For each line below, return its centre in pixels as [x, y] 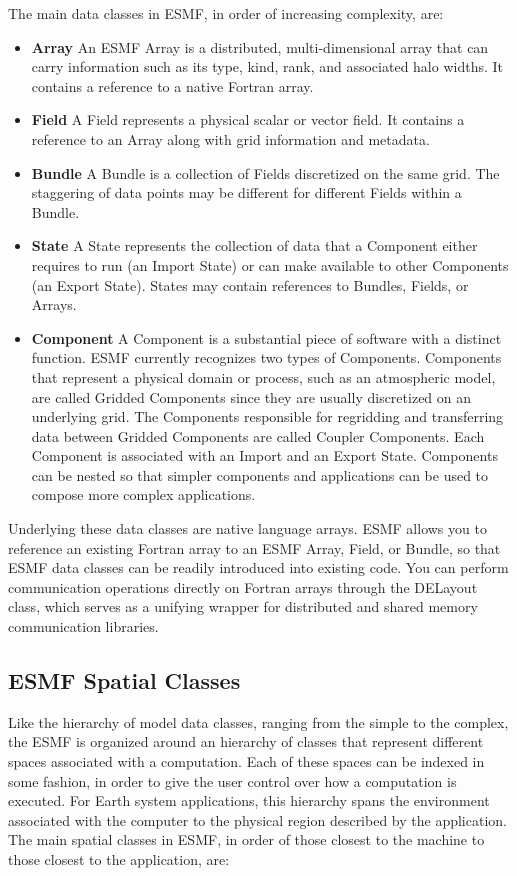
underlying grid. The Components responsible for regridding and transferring [267, 416]
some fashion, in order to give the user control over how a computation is [232, 780]
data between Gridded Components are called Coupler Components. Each [258, 435]
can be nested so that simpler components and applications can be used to [260, 474]
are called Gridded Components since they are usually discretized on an [251, 396]
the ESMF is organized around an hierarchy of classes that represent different [246, 741]
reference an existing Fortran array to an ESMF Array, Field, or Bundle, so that [254, 547]
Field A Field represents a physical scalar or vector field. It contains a [248, 119]
